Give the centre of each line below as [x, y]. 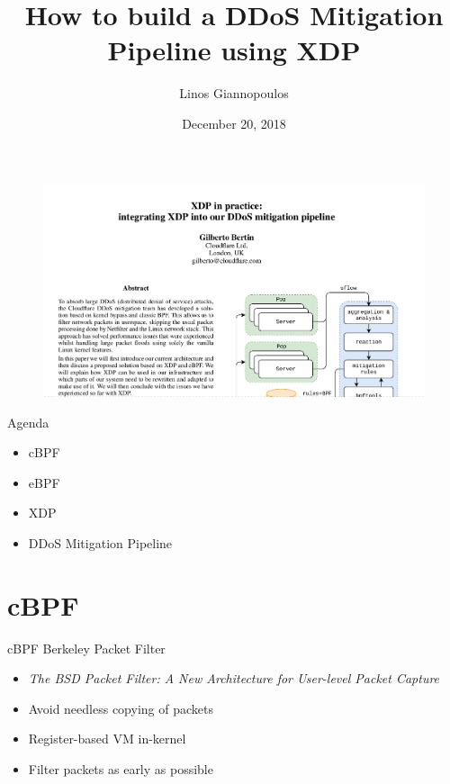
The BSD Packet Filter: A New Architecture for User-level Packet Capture [234, 678]
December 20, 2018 [234, 123]
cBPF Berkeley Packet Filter [86, 648]
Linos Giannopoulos [234, 93]
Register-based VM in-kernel [107, 739]
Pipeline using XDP [234, 50]
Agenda [28, 422]
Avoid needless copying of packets [121, 708]
